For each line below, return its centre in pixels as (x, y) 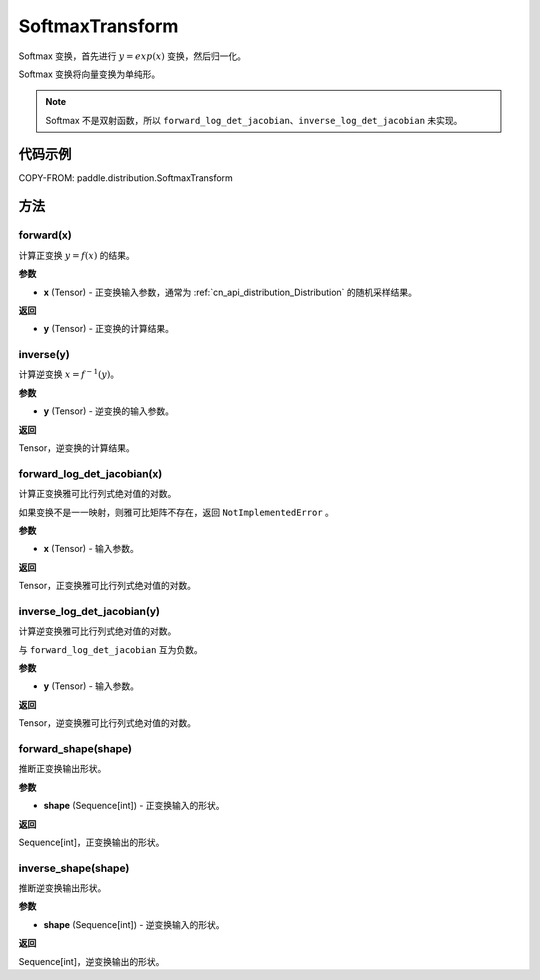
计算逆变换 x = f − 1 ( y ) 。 (69, 373)
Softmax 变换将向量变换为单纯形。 (89, 74)
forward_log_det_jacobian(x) (90, 473)
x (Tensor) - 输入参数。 (91, 549)
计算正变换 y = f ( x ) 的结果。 (76, 255)
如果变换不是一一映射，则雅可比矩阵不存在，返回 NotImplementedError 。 (176, 512)
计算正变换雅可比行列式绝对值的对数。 (97, 494)
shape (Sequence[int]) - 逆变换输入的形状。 (134, 924)
